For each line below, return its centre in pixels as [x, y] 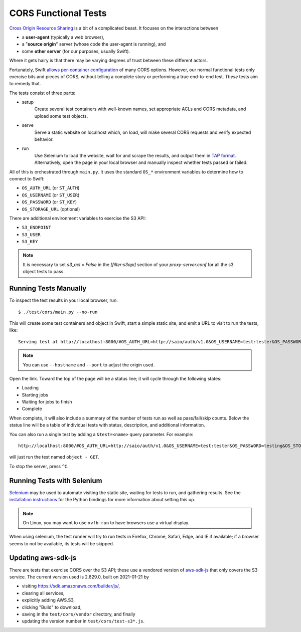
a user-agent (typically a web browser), [63, 37]
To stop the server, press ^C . [39, 466]
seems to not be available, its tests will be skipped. [62, 543]
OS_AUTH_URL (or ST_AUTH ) [51, 188]
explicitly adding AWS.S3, [48, 600]
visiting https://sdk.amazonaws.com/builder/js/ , [71, 586]
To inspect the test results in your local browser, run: [63, 300]
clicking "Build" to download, [52, 607]
